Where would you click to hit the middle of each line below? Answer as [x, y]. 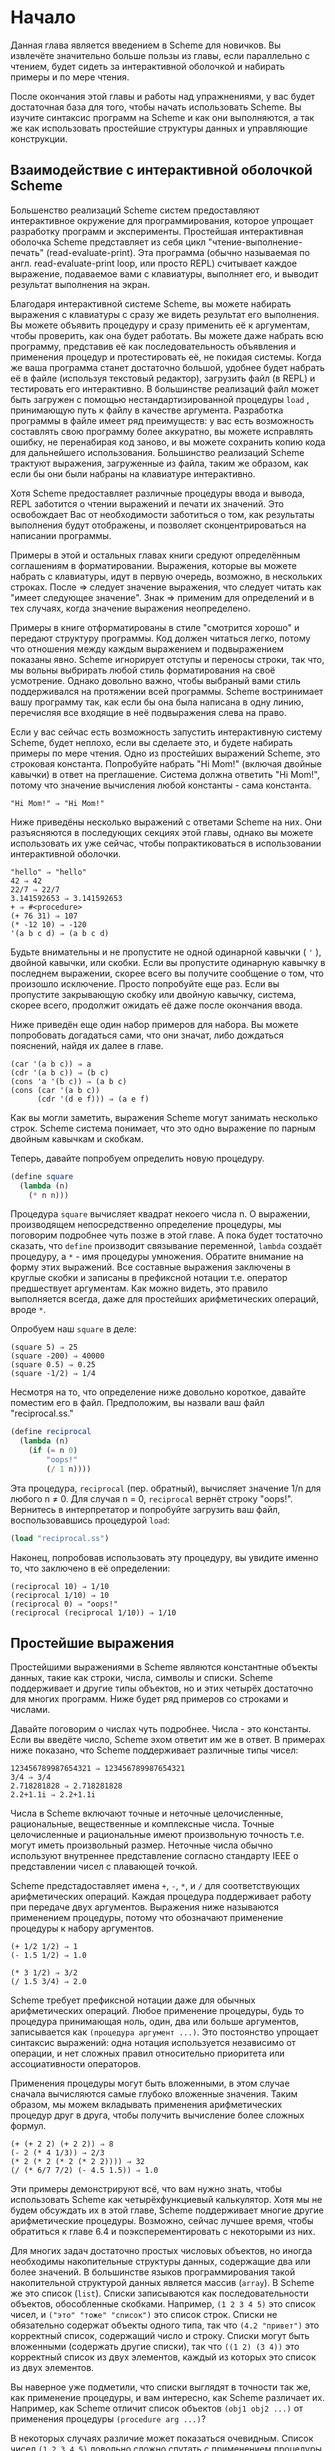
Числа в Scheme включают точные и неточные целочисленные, [147, 1813]
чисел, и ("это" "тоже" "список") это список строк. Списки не [144, 2315]
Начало [43, 17]
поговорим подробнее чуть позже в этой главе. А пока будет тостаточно [166, 1235]
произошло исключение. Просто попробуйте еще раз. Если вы [145, 983]
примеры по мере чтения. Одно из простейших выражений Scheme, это [165, 753]
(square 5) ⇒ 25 [44, 1347]
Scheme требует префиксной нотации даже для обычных [133, 2000]
